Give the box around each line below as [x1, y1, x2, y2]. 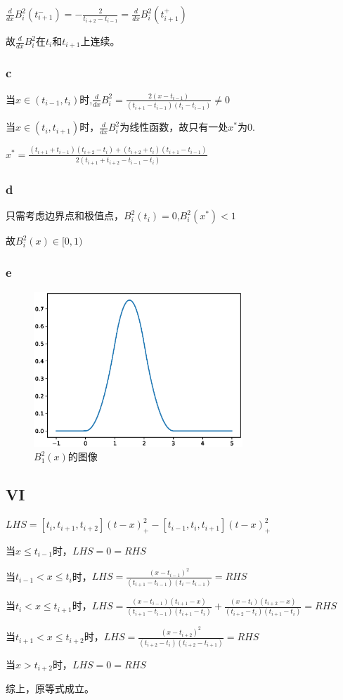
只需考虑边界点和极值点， [6, 208, 124, 223]
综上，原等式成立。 [6, 681, 94, 696]
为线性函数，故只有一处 [119, 119, 228, 134]
